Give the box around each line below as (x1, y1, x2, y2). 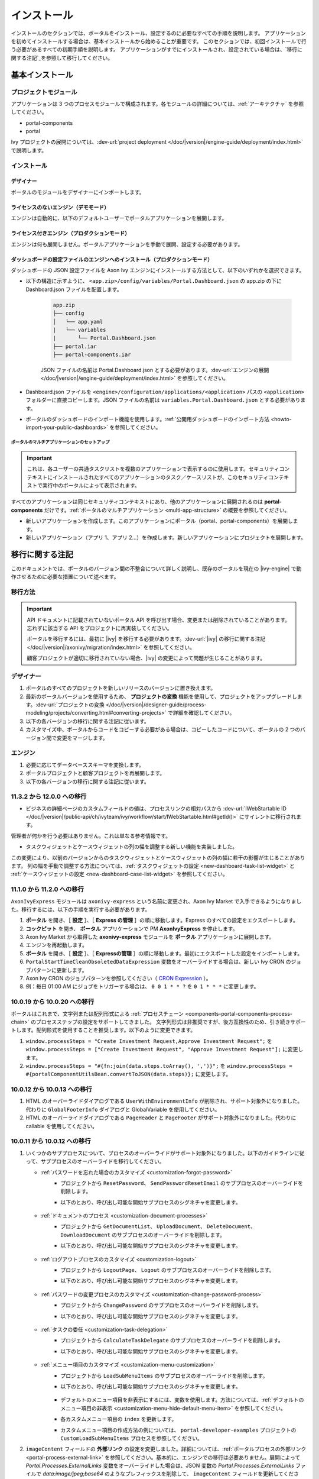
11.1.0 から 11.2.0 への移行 (11, 885, 84, 893)
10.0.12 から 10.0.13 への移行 (11, 1086, 93, 1094)
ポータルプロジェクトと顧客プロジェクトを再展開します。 (25, 770, 165, 777)
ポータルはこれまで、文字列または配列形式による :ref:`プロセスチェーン (11, 1010, 184, 1017)
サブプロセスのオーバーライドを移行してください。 (40, 1158, 165, 1165)
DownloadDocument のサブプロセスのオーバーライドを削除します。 (60, 1231, 226, 1238)
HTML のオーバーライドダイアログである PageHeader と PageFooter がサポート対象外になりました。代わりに (25, 1114, 297, 1121)
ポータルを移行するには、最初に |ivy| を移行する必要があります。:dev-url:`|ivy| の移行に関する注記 (27, 635, 266, 642)
